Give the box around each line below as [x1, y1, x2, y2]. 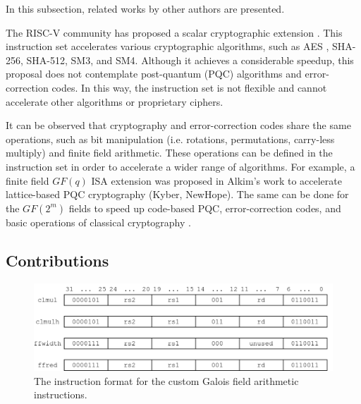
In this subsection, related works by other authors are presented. [6, 1, 285, 16]
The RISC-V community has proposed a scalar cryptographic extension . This [6, 25, 343, 39]
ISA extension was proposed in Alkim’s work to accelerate [91, 173, 342, 188]
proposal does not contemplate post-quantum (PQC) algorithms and [6, 66, 302, 81]
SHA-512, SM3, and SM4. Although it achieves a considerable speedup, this [26, 52, 354, 67]
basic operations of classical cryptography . [6, 214, 191, 229]
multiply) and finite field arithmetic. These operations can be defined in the [6, 145, 333, 160]
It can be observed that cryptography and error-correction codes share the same [6, 118, 351, 133]
